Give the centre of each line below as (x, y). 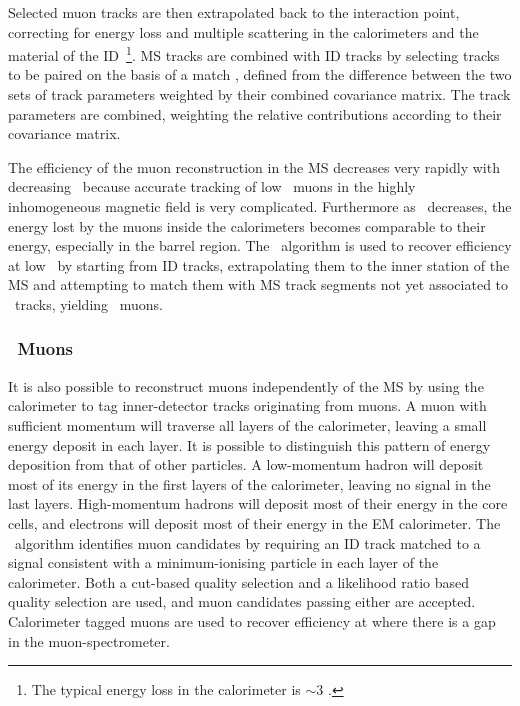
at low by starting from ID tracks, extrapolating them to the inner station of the (259, 264)
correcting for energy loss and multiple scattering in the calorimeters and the (243, 31)
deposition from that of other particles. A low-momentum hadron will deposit (246, 464)
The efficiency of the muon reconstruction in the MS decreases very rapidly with (254, 166)
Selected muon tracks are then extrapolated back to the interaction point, (234, 12)
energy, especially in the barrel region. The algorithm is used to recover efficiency (260, 245)
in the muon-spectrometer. (89, 640)
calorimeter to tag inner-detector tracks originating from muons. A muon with (247, 405)
